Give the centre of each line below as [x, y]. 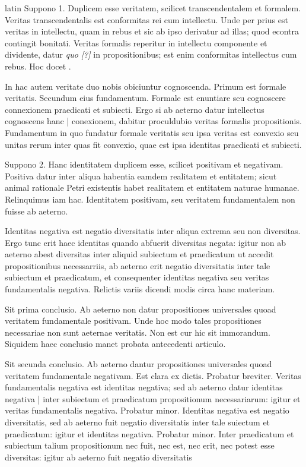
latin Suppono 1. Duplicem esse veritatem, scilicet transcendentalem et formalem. [153, 8]
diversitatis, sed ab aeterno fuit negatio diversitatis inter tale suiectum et [138, 422]
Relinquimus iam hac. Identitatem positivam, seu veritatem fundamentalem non [150, 199]
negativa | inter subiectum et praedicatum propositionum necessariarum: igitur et [153, 398]
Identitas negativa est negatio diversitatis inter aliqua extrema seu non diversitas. [153, 231]
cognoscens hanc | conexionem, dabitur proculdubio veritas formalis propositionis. [153, 121]
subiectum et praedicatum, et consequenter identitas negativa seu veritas [137, 277]
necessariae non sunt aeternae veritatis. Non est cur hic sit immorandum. [138, 332]
